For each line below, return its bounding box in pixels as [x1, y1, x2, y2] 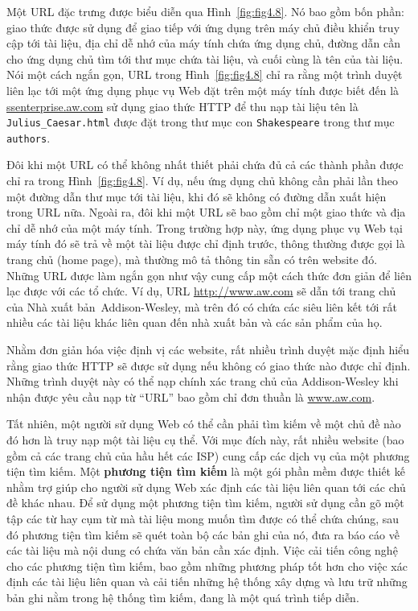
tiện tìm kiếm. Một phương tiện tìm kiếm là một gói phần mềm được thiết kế [6, 463, 405, 480]
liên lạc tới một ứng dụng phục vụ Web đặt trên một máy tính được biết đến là [6, 81, 400, 98]
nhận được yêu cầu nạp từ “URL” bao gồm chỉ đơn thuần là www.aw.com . [6, 388, 375, 405]
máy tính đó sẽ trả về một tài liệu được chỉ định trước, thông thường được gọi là [6, 235, 405, 252]
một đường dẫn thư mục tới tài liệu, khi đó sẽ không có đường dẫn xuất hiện [6, 188, 387, 204]
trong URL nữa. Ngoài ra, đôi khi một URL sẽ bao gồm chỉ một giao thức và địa [6, 204, 406, 221]
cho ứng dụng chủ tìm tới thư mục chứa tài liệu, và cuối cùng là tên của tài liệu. [6, 50, 404, 67]
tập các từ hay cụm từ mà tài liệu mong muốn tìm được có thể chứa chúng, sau [6, 510, 400, 526]
